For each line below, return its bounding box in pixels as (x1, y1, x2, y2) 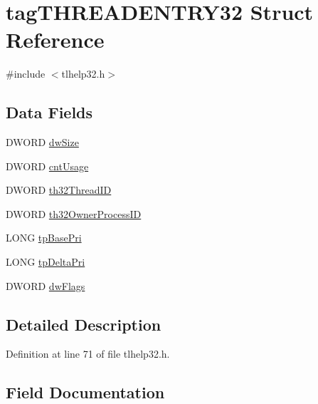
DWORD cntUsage (6, 158, 89, 173)
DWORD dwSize (6, 135, 79, 150)
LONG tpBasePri (6, 230, 82, 245)
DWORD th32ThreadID (6, 182, 112, 197)
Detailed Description (6, 313, 161, 335)
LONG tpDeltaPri (6, 254, 85, 269)
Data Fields (6, 101, 93, 123)
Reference (6, 25, 105, 54)
